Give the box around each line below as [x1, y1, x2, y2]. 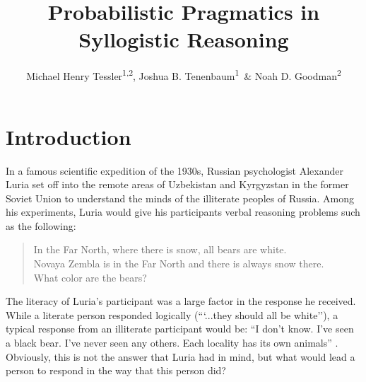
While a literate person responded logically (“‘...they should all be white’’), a [6, 307, 338, 322]
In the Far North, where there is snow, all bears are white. [33, 242, 287, 257]
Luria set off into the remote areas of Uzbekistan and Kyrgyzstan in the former [6, 177, 349, 192]
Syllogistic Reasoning [78, 25, 289, 54]
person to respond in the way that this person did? [6, 363, 226, 378]
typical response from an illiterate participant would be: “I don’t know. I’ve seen [6, 321, 354, 336]
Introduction [6, 122, 131, 151]
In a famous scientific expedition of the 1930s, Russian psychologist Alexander [6, 163, 343, 178]
